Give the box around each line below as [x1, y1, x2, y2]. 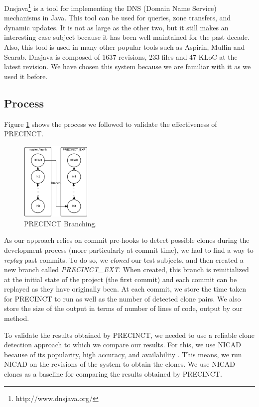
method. [4, 313, 29, 323]
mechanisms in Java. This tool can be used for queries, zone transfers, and [4, 12, 231, 23]
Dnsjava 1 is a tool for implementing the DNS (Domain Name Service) [4, 1, 217, 13]
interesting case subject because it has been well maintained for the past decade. [4, 32, 250, 42]
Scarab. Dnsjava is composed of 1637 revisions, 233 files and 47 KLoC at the [4, 51, 238, 62]
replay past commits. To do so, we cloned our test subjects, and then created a [4, 254, 244, 265]
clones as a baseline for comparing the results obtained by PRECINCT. [4, 369, 222, 379]
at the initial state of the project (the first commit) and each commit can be [4, 274, 237, 284]
